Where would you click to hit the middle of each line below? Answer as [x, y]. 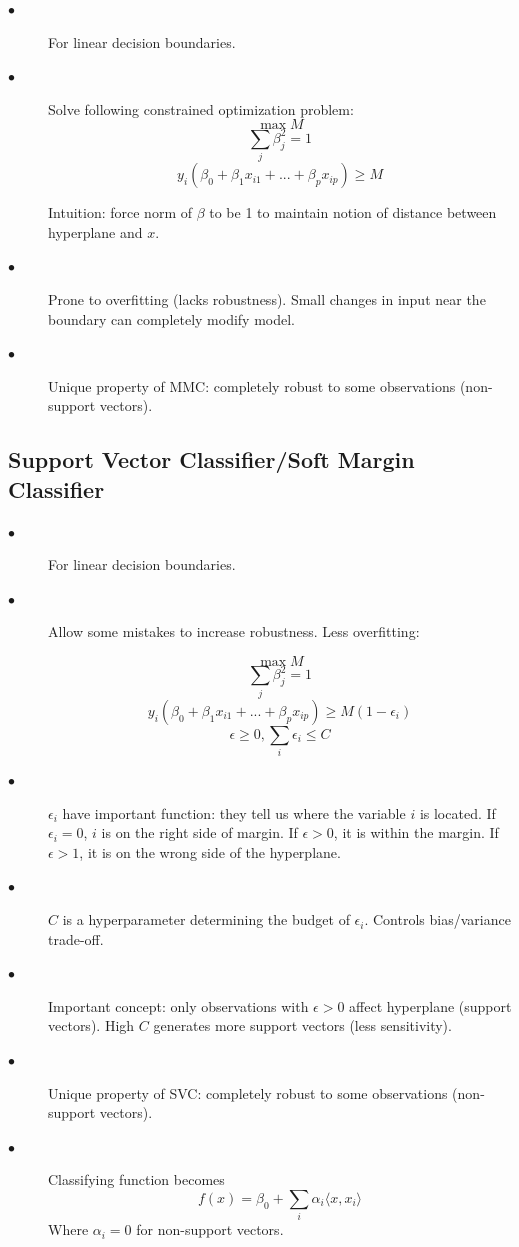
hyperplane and [95, 231]
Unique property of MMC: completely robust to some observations [252, 385]
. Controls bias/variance [437, 919]
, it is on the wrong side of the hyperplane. [210, 851]
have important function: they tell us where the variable [234, 812]
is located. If [457, 812]
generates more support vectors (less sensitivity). [302, 1025]
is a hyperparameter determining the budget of [206, 919]
